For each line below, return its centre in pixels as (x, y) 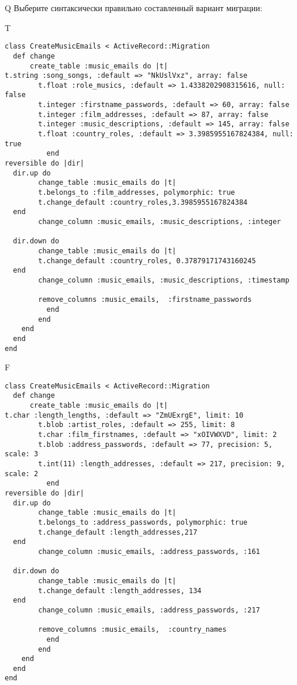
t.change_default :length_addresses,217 (118, 532)
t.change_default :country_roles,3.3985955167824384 (143, 202)
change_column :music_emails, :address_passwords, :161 (149, 551)
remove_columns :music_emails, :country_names (132, 630)
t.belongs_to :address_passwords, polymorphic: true (143, 522)
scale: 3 (22, 454)
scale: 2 (22, 474)
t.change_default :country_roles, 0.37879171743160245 (147, 261)
